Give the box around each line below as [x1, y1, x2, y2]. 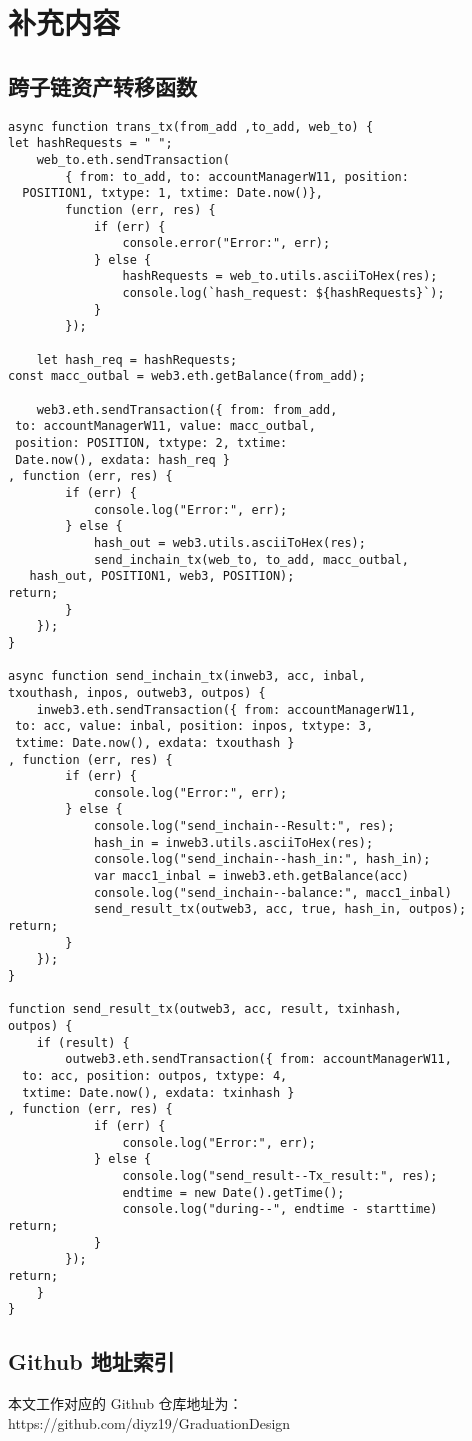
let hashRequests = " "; [8, 136, 173, 151]
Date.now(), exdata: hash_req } [15, 452, 230, 467]
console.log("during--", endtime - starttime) [122, 1202, 438, 1217]
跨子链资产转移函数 [8, 70, 197, 101]
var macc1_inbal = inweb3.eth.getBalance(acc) [93, 869, 409, 884]
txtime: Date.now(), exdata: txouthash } [15, 735, 295, 750]
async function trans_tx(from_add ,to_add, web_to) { [8, 119, 374, 134]
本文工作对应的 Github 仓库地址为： [8, 1393, 243, 1414]
